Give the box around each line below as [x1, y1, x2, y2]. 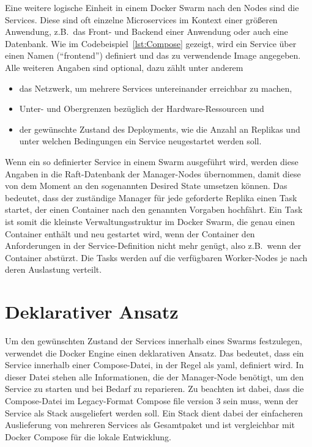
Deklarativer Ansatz [5, 299, 179, 324]
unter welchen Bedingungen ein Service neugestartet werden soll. [19, 135, 262, 147]
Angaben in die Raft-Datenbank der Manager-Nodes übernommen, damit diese [5, 167, 301, 180]
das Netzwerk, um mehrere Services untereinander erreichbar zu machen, [19, 81, 292, 94]
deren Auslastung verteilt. [5, 263, 102, 276]
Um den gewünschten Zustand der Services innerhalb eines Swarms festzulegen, [5, 334, 302, 347]
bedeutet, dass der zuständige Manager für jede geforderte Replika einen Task [5, 191, 297, 204]
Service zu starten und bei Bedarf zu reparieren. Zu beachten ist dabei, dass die [5, 382, 304, 395]
